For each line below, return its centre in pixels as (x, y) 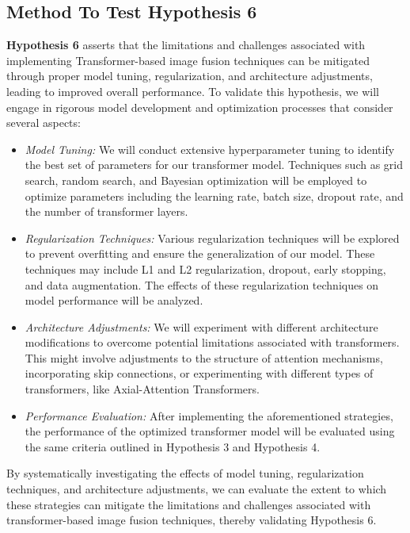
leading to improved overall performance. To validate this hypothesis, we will (193, 91)
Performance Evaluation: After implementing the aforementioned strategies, (209, 415)
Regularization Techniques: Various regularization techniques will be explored (212, 238)
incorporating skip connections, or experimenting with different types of (199, 373)
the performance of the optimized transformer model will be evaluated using (210, 431)
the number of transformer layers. (106, 211)
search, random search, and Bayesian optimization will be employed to (196, 180)
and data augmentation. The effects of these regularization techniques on (202, 284)
